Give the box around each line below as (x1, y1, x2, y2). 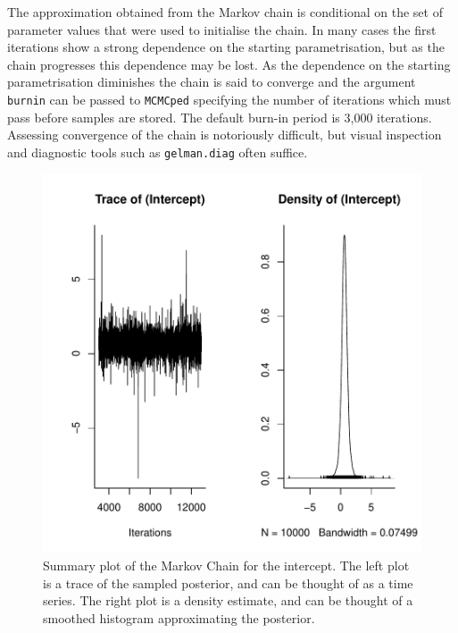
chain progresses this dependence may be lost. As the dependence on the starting (7, 55, 451, 73)
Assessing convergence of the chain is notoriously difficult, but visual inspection (7, 125, 442, 144)
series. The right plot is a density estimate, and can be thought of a (43, 591, 413, 610)
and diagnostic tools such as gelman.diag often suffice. (7, 142, 308, 161)
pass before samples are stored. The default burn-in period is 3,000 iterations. (7, 107, 432, 126)
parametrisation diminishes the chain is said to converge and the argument (7, 72, 416, 91)
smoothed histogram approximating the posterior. (43, 608, 315, 627)
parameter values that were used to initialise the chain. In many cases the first (7, 20, 437, 38)
